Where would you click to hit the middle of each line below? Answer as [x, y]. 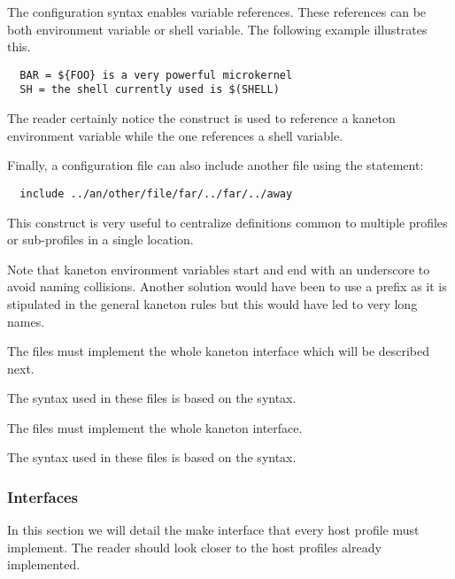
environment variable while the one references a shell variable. [175, 135]
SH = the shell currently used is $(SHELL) [150, 90]
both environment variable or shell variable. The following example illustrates [217, 29]
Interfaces [43, 496]
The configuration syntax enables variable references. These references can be [217, 12]
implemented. [44, 564]
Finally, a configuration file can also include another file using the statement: [216, 165]
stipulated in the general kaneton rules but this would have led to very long [212, 303]
